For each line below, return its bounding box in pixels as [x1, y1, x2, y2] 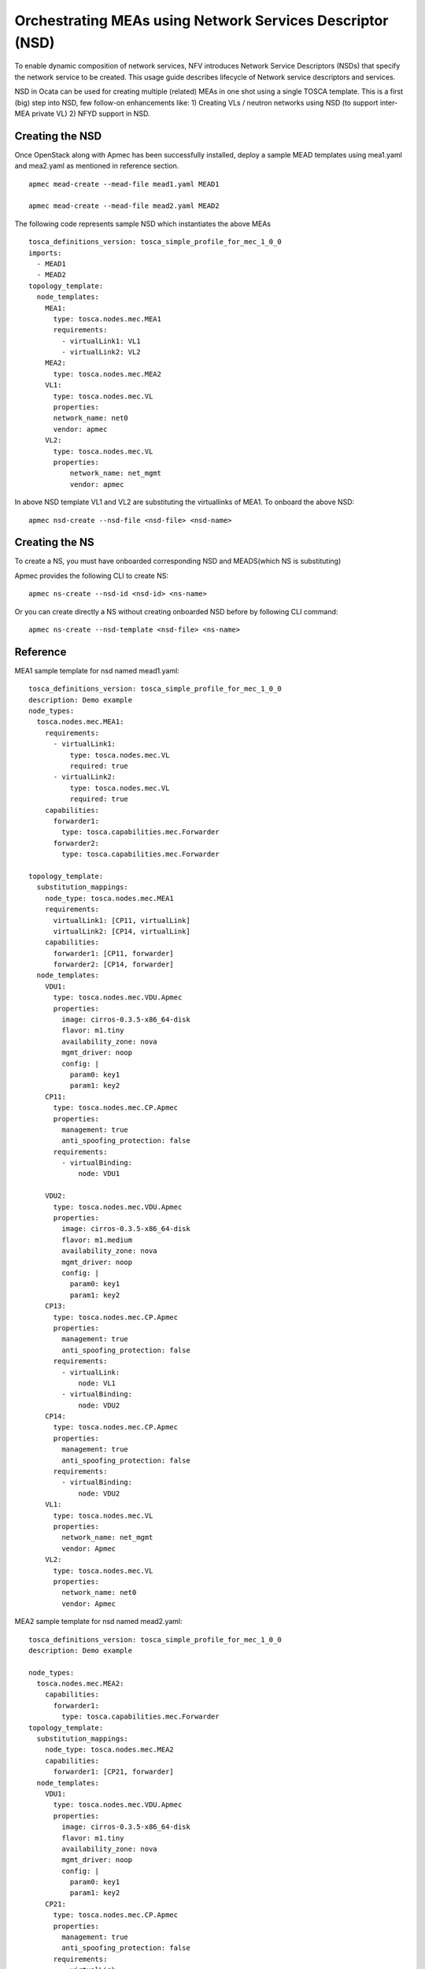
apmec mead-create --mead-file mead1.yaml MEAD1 [28, 180, 220, 188]
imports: [28, 248, 62, 258]
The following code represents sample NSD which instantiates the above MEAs [14, 219, 272, 228]
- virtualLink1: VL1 [61, 336, 141, 346]
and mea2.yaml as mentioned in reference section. [14, 161, 179, 171]
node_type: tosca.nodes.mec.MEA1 [44, 894, 175, 903]
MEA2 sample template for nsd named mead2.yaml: [14, 1617, 183, 1626]
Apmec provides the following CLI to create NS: [14, 571, 169, 580]
